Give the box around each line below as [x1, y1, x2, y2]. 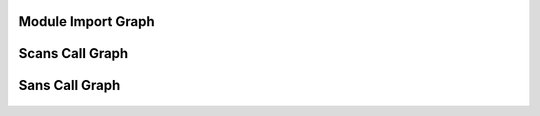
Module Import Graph [18, 13, 155, 30]
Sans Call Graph [18, 77, 121, 94]
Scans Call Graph [18, 45, 129, 62]
